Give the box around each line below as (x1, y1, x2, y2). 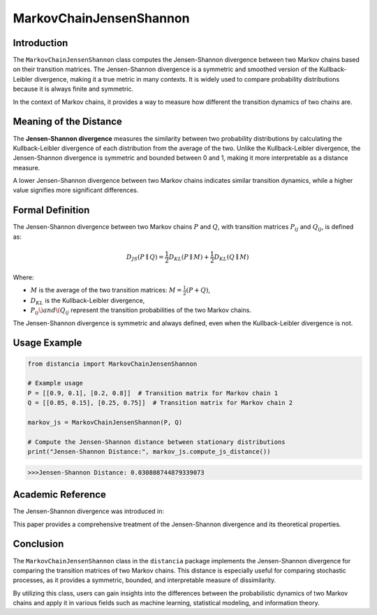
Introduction (13, 37, 68, 49)
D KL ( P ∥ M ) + (168, 253, 209, 262)
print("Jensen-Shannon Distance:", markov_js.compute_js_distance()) (27, 447, 271, 456)
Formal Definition (13, 205, 90, 216)
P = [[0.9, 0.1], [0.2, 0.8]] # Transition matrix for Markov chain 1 (27, 389, 279, 397)
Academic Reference (13, 489, 106, 501)
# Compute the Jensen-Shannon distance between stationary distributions (27, 438, 286, 446)
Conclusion (13, 538, 64, 550)
